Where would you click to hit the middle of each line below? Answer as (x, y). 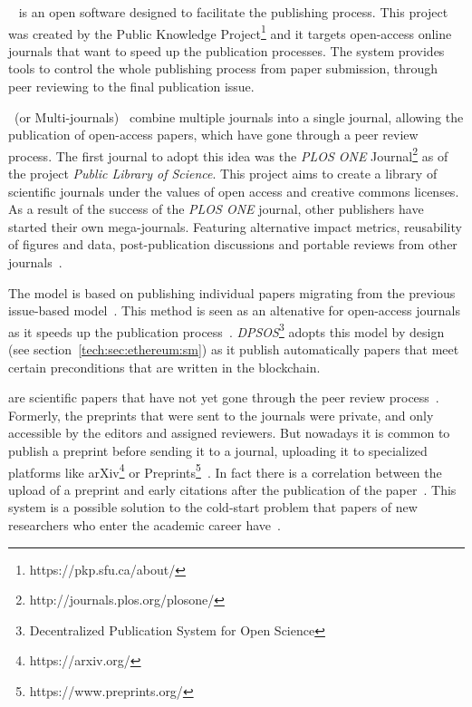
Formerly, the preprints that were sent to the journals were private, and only (221, 415)
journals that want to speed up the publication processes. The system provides (226, 50)
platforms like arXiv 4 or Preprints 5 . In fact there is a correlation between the (225, 470)
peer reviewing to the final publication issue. (131, 87)
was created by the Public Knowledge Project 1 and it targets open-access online (230, 32)
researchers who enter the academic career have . (144, 525)
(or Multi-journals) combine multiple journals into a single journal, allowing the (239, 116)
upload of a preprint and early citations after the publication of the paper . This (232, 489)
